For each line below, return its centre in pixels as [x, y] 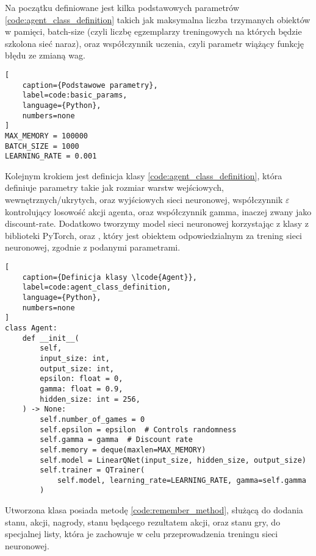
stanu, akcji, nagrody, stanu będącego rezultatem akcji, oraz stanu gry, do [143, 522]
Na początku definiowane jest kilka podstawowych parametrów [122, 7]
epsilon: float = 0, [81, 379]
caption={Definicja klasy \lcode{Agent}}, [110, 277]
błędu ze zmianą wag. [45, 55]
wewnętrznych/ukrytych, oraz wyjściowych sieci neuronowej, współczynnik [144, 200]
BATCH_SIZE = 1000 [42, 146]
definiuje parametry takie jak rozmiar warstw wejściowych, [114, 187]
